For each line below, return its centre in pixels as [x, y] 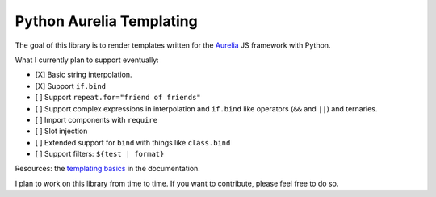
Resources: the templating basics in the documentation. [108, 169]
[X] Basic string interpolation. [84, 75]
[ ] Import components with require [96, 119]
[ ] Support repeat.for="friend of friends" [118, 98]
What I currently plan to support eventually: [87, 60]
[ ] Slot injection [61, 131]
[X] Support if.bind [71, 86]
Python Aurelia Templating [106, 21]
